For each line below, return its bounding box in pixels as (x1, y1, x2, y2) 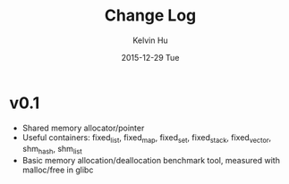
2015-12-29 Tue (121, 52, 180, 63)
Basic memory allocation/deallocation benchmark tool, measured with (21, 155, 280, 166)
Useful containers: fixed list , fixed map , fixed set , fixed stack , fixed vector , (21, 131, 272, 145)
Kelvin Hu (132, 35, 168, 46)
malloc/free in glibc (21, 164, 94, 175)
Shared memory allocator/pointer (21, 122, 145, 133)
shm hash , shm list (21, 144, 82, 156)
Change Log (104, 5, 197, 26)
